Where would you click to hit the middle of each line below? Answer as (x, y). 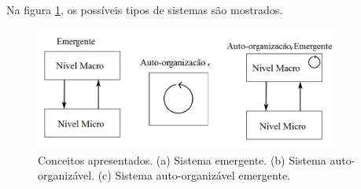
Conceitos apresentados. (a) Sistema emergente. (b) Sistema (182, 159)
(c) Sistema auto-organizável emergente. (194, 175)
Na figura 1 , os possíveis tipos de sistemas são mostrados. (145, 9)
